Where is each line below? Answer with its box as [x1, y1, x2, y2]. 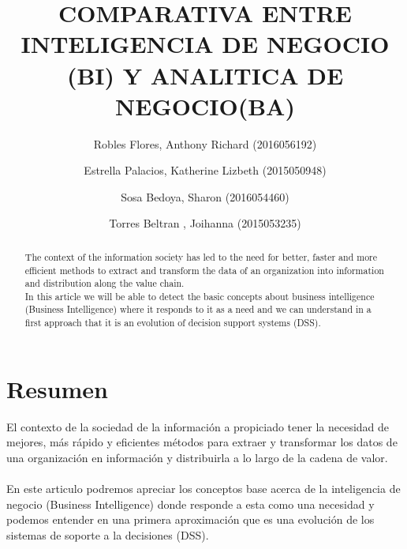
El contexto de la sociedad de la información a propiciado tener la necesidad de [6, 418, 390, 434]
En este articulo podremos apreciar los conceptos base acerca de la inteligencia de [6, 480, 401, 497]
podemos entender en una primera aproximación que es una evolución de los [6, 511, 375, 528]
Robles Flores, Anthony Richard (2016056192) [93, 135, 317, 152]
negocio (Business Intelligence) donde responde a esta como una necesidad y [6, 495, 375, 512]
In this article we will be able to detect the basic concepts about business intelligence [24, 289, 375, 303]
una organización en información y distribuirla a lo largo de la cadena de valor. [6, 449, 388, 465]
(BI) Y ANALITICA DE [66, 58, 344, 91]
